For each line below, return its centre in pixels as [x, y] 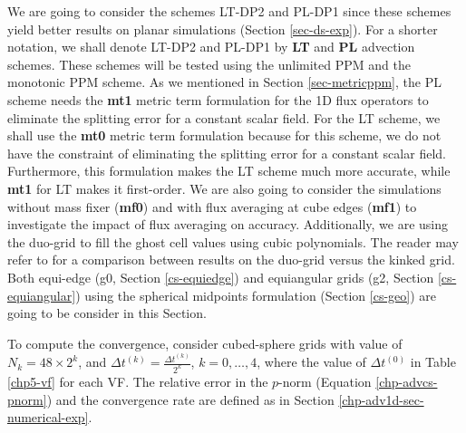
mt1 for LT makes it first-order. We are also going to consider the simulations [224, 188]
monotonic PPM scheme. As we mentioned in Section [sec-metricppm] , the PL [224, 82]
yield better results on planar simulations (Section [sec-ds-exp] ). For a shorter [223, 29]
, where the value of [311, 362]
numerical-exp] [48, 417]
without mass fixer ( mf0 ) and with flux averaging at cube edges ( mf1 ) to [212, 206]
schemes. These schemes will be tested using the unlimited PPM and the [209, 64]
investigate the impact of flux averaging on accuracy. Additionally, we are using [228, 224]
